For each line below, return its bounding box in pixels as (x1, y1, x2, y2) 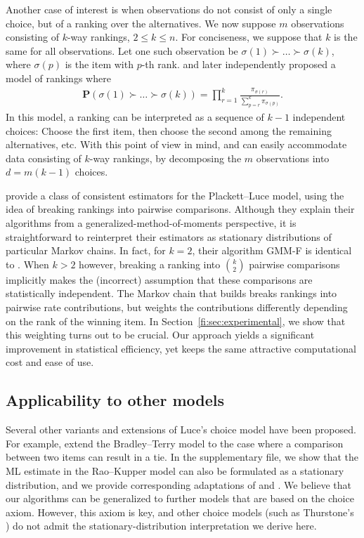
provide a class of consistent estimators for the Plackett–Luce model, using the (6, 188, 344, 202)
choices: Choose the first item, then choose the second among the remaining (6, 123, 332, 138)
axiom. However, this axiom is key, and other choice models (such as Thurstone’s (6, 504, 354, 519)
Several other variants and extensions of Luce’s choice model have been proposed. (6, 422, 356, 437)
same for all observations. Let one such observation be (6, 43, 238, 58)
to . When (6, 256, 49, 271)
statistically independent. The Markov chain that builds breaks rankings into (6, 286, 337, 301)
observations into (256, 150, 330, 165)
